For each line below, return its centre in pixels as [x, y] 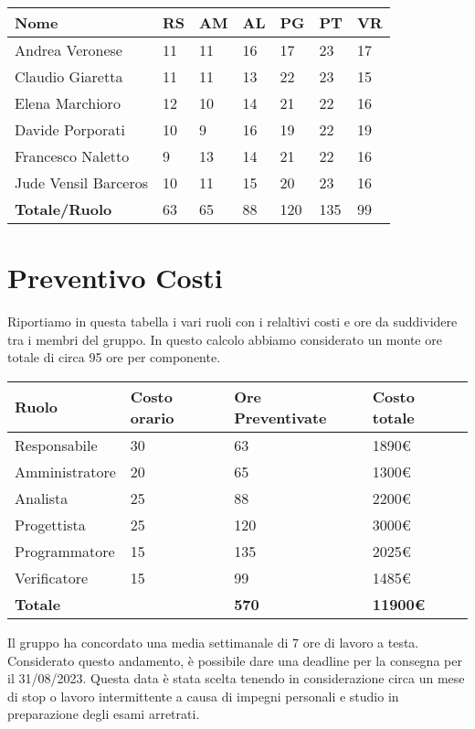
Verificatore [52, 577]
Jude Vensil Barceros [82, 182]
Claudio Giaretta [69, 76]
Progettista [50, 524]
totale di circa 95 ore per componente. [114, 357]
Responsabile [56, 445]
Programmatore [65, 551]
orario [152, 417]
